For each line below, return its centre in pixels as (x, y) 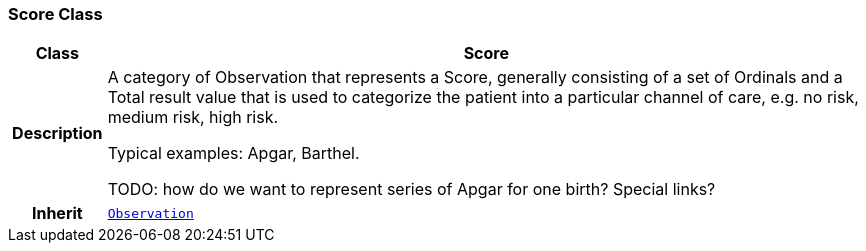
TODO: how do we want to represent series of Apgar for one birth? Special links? (411, 189)
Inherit (57, 213)
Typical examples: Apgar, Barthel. (233, 153)
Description (57, 133)
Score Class (55, 14)
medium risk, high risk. (193, 117)
